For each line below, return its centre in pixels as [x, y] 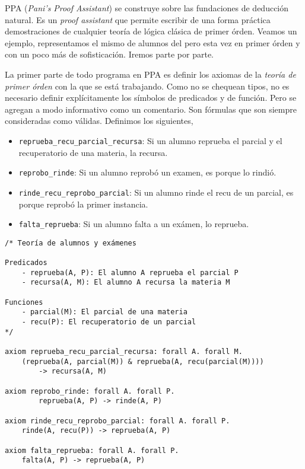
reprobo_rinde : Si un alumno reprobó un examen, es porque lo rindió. [147, 172]
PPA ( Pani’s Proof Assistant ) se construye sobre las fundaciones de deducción [147, 8]
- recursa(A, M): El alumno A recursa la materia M [126, 283]
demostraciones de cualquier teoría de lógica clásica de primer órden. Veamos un [151, 31]
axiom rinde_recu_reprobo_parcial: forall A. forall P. [117, 421]
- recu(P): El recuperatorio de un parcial [109, 322]
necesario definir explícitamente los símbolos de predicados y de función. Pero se [151, 98]
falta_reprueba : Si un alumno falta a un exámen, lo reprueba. [134, 224]
